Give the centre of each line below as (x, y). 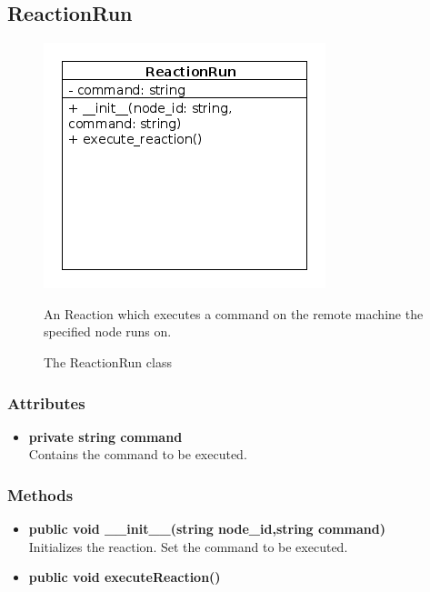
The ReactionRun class (108, 361)
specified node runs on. (108, 331)
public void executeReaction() (125, 577)
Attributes (46, 402)
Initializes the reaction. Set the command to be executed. (188, 546)
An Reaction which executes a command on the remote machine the (234, 313)
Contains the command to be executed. (138, 454)
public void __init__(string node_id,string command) (207, 529)
